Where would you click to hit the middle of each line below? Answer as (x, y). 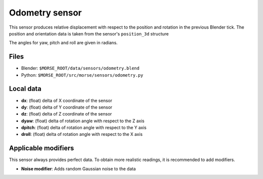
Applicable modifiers (41, 148)
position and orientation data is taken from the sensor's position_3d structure (89, 33)
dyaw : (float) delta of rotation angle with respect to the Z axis (83, 121)
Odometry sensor (46, 13)
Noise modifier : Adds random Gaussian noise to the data (78, 169)
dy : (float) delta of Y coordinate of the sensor (67, 107)
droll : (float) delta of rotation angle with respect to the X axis (82, 134)
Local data (25, 89)
